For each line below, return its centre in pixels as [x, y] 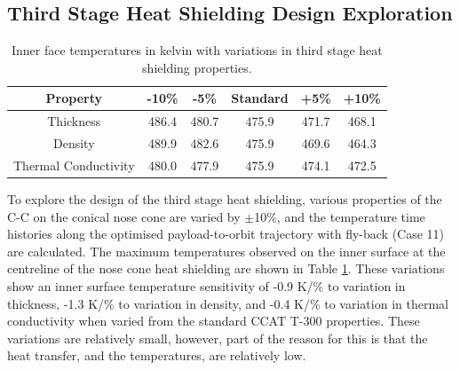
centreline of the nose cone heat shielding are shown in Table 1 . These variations [226, 268]
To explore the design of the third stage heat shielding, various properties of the [225, 199]
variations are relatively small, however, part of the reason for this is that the [218, 338]
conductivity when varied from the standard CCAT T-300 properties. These [214, 321]
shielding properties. [197, 67]
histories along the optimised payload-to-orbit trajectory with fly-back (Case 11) [226, 234]
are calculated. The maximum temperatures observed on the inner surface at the [226, 251]
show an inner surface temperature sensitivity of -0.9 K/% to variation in [206, 285]
